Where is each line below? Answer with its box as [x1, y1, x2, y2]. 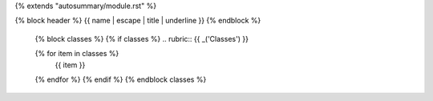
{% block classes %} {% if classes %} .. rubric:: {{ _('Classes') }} [34, 34, 249, 43]
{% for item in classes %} [34, 49, 119, 59]
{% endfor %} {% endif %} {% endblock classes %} [34, 75, 207, 84]
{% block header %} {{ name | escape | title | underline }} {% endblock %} [14, 16, 261, 26]
